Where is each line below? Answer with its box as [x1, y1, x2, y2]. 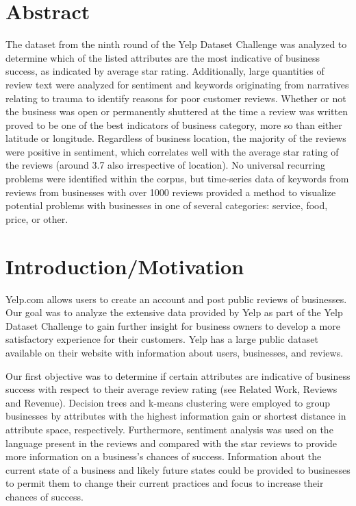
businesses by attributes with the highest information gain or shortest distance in [5, 409, 346, 423]
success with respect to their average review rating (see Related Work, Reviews [5, 382, 338, 396]
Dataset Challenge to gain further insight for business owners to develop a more [5, 318, 340, 333]
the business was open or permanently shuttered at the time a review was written [5, 104, 348, 119]
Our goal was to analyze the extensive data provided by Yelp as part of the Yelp [5, 305, 343, 320]
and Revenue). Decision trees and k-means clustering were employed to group [5, 395, 331, 409]
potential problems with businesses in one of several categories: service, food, [5, 198, 328, 213]
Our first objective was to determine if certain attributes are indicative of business [5, 368, 351, 383]
